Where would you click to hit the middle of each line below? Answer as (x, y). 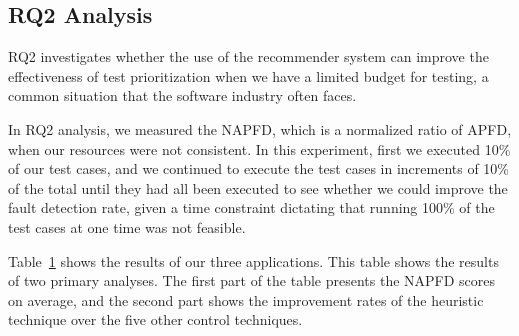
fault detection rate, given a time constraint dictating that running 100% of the (251, 207)
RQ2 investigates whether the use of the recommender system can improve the (248, 56)
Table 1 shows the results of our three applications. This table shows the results (253, 260)
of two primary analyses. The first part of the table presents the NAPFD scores (252, 280)
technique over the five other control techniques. (155, 319)
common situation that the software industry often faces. (182, 95)
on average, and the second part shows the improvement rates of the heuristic (246, 299)
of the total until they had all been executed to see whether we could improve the (258, 187)
